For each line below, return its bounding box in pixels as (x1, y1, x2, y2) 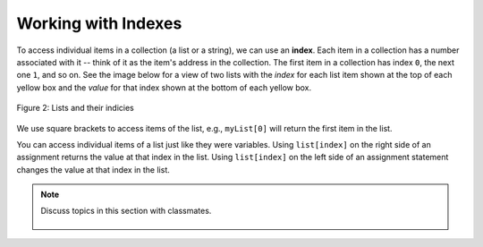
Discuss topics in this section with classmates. (40, 206, 212, 217)
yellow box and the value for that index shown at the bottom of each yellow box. (16, 81, 312, 93)
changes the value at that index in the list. (16, 164, 170, 175)
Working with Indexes (16, 13, 182, 33)
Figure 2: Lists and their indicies (16, 103, 134, 114)
